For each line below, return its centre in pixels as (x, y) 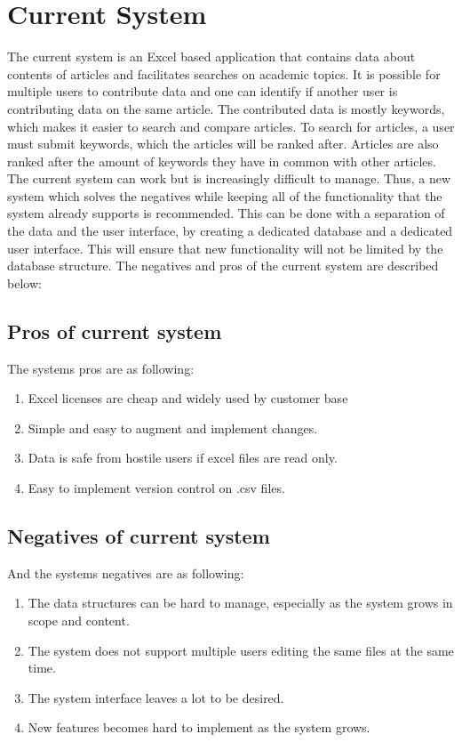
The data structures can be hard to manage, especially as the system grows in (240, 603)
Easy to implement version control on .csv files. (156, 488)
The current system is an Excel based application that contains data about (211, 56)
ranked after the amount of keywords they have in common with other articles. (222, 161)
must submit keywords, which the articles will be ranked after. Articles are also (223, 144)
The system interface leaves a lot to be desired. (156, 697)
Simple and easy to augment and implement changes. (173, 427)
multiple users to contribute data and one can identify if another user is (203, 91)
